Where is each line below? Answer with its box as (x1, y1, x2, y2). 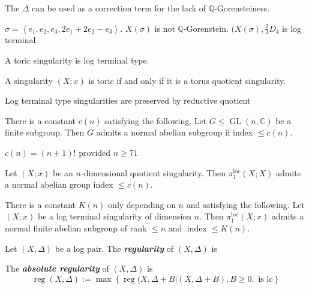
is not (154, 22, 175, 34)
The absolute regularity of (5, 262, 109, 275)
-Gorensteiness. (214, 2, 270, 14)
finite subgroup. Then (5, 126, 85, 139)
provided (79, 146, 111, 158)
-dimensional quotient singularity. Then (80, 166, 226, 179)
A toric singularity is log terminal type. (5, 54, 149, 67)
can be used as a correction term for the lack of (32, 2, 206, 14)
